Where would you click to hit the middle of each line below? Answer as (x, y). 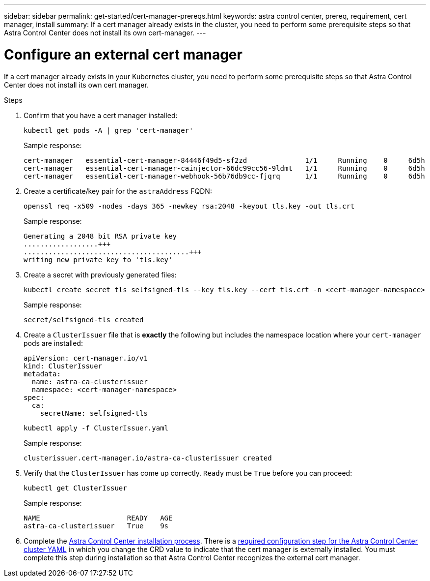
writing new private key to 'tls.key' (98, 260)
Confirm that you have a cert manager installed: (101, 115)
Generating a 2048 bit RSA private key (100, 236)
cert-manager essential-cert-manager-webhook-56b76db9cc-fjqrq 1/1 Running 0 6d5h (224, 176)
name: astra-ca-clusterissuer (90, 382)
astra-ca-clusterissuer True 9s (96, 526)
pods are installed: (53, 343)
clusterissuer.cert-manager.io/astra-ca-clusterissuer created (148, 458)
